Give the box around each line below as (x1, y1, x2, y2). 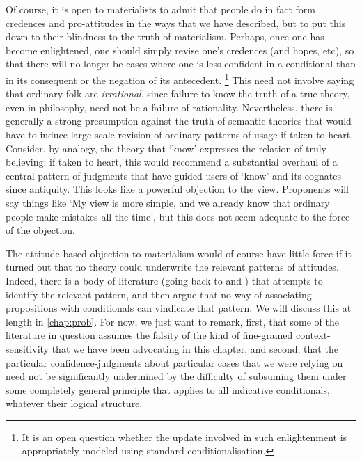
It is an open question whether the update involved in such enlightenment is (22, 429, 347, 444)
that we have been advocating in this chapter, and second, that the (52, 341, 338, 356)
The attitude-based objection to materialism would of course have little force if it (6, 246, 352, 260)
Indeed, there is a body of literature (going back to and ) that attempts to (6, 273, 323, 287)
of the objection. (6, 223, 75, 237)
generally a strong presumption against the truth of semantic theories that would (6, 113, 352, 128)
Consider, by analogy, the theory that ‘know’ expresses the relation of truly (6, 141, 326, 155)
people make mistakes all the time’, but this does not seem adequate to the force (6, 209, 350, 223)
